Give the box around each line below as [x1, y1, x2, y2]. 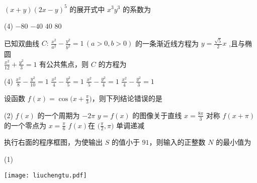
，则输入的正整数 [149, 137, 206, 147]
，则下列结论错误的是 [92, 93, 162, 103]
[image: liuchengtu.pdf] [4, 171, 87, 179]
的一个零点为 [4, 120, 46, 130]
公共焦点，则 [46, 58, 89, 69]
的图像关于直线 [132, 110, 182, 120]
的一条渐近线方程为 [135, 38, 199, 48]
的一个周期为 [37, 110, 80, 120]
